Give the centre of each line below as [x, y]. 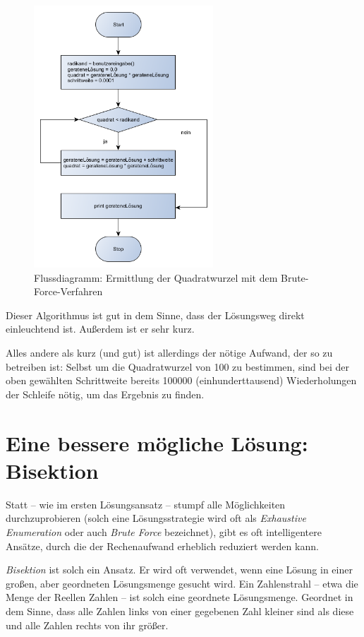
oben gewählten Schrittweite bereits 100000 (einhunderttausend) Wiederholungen [181, 380]
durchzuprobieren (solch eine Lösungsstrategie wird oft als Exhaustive [156, 518]
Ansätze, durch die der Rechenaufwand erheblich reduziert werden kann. [162, 546]
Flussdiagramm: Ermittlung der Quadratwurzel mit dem [156, 277]
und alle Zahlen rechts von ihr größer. [87, 625]
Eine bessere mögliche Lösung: [157, 442]
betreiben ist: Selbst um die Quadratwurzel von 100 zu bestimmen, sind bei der [177, 366]
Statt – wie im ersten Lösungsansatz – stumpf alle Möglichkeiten [146, 504]
